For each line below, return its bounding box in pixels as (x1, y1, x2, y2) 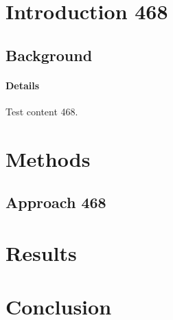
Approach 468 (5, 192, 106, 213)
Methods (5, 144, 91, 172)
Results (5, 238, 77, 266)
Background (5, 44, 93, 65)
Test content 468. (5, 104, 78, 118)
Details (5, 78, 40, 92)
